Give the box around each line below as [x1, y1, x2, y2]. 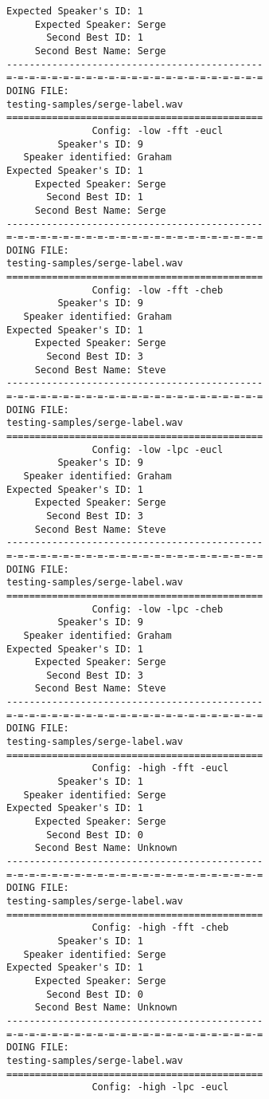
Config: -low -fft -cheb [92, 284, 224, 296]
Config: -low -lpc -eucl [92, 443, 224, 455]
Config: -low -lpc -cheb [92, 603, 224, 615]
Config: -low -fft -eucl [92, 124, 224, 136]
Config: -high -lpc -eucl [92, 1081, 229, 1093]
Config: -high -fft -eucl [92, 762, 229, 774]
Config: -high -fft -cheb [92, 922, 229, 934]
